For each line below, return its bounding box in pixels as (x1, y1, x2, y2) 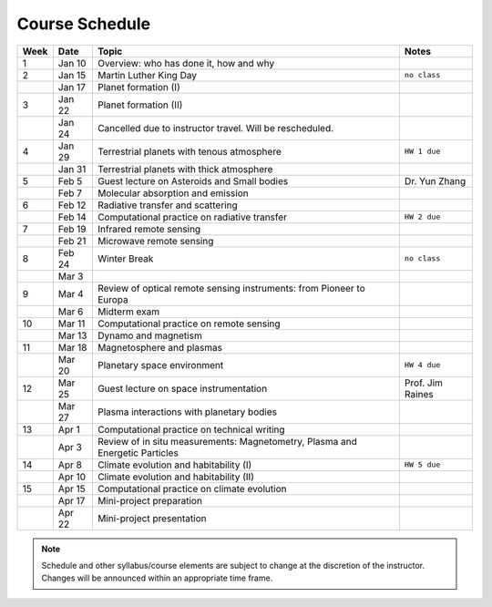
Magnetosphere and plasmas (97, 341, 223, 354)
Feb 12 (57, 199, 87, 211)
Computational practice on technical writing (97, 423, 286, 436)
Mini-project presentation (97, 511, 207, 524)
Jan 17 (57, 80, 86, 93)
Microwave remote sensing (97, 234, 214, 247)
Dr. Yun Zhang (404, 174, 466, 187)
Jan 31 (57, 162, 87, 175)
